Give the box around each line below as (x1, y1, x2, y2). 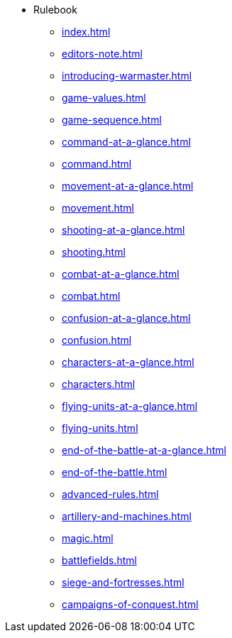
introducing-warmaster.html (62, 70, 192, 82)
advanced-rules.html (62, 488, 159, 500)
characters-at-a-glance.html (62, 356, 194, 368)
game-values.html (62, 92, 146, 104)
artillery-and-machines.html (62, 510, 192, 522)
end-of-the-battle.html (62, 466, 167, 478)
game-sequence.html (62, 114, 162, 126)
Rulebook (33, 4, 77, 16)
